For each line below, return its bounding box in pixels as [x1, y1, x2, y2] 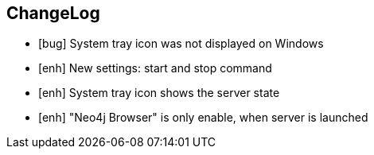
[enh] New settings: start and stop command [38, 61, 272, 76]
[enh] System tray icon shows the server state [38, 86, 280, 100]
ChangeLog [6, 3, 100, 23]
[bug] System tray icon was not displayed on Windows [38, 37, 324, 51]
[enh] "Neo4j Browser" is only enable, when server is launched [38, 110, 368, 125]
